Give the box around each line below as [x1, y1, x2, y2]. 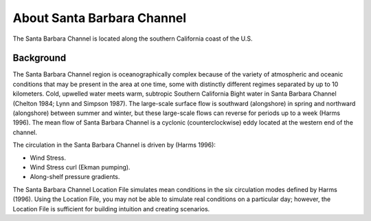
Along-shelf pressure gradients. [30, 173, 120, 181]
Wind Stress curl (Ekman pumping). [30, 162, 131, 171]
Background [12, 52, 67, 64]
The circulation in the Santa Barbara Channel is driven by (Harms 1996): [12, 141, 216, 149]
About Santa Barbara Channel [12, 10, 187, 25]
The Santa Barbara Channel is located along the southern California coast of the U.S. [12, 34, 254, 43]
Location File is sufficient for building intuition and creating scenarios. [12, 204, 210, 213]
